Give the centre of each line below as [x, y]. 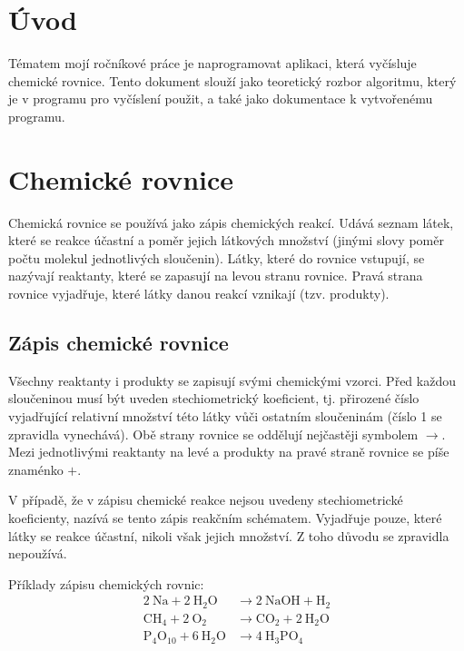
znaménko [36, 469]
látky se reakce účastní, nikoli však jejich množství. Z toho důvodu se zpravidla [229, 535]
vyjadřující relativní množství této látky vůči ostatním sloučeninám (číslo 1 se [225, 415]
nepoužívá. [38, 553]
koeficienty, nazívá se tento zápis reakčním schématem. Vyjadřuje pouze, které [225, 517]
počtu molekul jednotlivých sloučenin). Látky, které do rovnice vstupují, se [217, 257]
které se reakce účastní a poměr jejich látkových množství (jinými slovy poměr [226, 240]
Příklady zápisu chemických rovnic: [106, 583]
